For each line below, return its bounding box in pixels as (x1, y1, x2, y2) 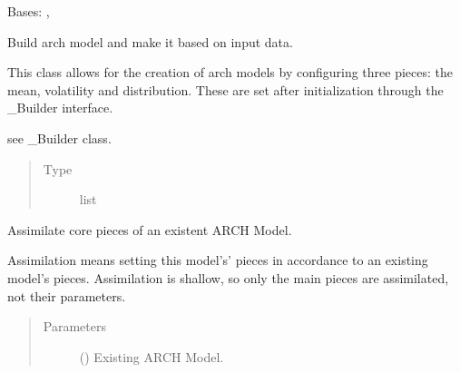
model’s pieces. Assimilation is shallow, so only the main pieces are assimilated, (7, 268, 449, 287)
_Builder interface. (7, 98, 113, 117)
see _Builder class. (7, 128, 112, 147)
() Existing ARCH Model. (79, 347, 224, 366)
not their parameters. (7, 286, 126, 305)
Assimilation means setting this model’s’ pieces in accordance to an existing (7, 250, 428, 270)
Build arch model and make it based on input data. (7, 32, 293, 51)
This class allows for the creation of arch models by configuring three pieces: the (7, 63, 454, 82)
